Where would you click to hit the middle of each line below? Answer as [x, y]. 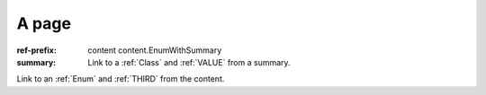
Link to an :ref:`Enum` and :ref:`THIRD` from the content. [121, 79]
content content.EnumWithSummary [155, 50]
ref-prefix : [37, 50]
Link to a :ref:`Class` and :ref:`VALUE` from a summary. [189, 62]
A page [44, 23]
